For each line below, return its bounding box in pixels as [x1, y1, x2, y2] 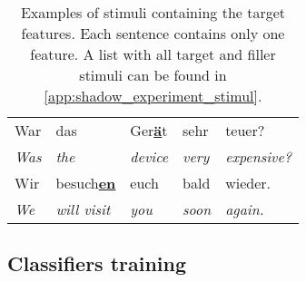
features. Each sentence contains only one [21, 23, 285, 44]
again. [225, 199, 264, 219]
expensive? [225, 146, 291, 167]
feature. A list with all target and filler [30, 44, 276, 64]
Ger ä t [130, 120, 168, 141]
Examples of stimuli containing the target [20, 2, 286, 23]
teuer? [225, 120, 265, 141]
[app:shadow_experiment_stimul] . [44, 85, 262, 106]
